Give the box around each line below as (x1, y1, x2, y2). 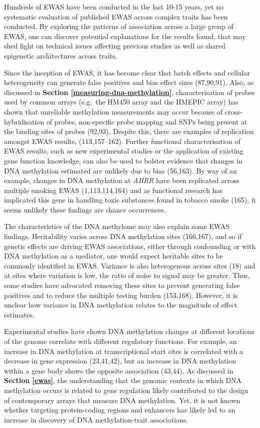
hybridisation (4, 116, 44, 126)
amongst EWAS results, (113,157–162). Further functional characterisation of (4, 135, 240, 146)
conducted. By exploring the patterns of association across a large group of (4, 21, 233, 31)
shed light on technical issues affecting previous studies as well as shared (4, 40, 225, 51)
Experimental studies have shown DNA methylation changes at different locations (4, 326, 254, 336)
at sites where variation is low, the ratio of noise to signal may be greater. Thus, (4, 270, 250, 280)
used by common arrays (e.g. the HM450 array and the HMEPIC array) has (4, 96, 238, 107)
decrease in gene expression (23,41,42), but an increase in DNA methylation (4, 355, 236, 366)
